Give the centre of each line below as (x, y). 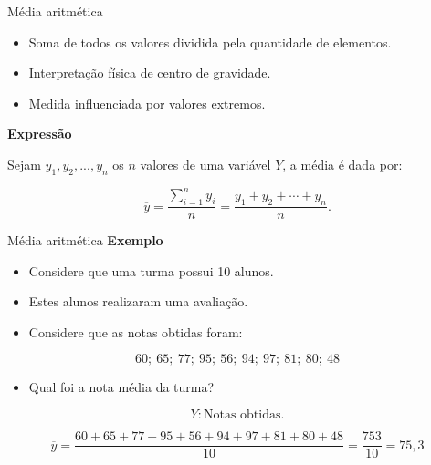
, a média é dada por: (342, 164)
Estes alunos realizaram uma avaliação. (138, 301)
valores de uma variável (205, 164)
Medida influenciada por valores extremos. (147, 103)
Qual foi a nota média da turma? (121, 387)
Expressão (40, 134)
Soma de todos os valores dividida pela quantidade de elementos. (210, 41)
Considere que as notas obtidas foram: (136, 331)
